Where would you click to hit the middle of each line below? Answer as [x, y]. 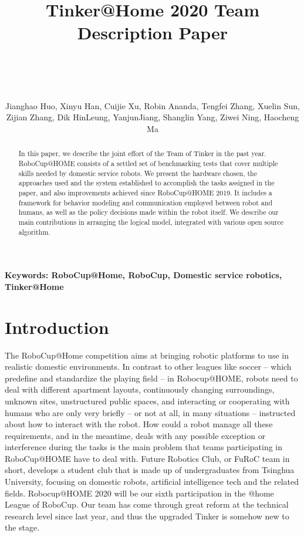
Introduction [57, 327]
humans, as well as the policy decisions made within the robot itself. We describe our [148, 212]
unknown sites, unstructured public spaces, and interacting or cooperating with [147, 401]
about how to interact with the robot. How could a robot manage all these [139, 424]
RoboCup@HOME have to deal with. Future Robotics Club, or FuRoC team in [147, 458]
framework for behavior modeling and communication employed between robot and [146, 202]
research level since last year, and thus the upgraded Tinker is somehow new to [147, 516]
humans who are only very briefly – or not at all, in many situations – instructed [150, 412]
